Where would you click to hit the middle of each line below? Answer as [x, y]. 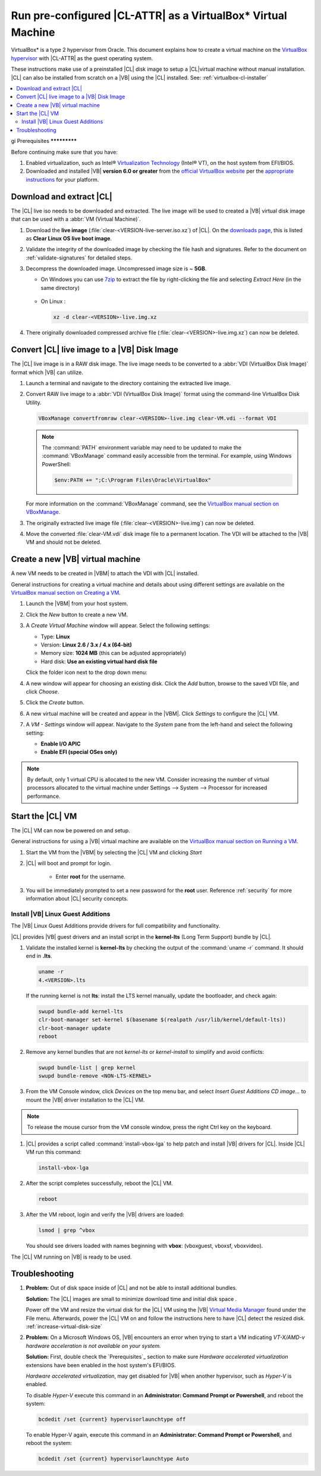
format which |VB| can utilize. [47, 372]
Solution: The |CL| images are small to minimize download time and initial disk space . [131, 1299]
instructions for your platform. [62, 179]
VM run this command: [54, 1152]
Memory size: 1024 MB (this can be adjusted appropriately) [114, 653]
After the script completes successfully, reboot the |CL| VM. [100, 1183]
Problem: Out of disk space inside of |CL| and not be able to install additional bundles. [131, 1288]
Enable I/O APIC [61, 744]
